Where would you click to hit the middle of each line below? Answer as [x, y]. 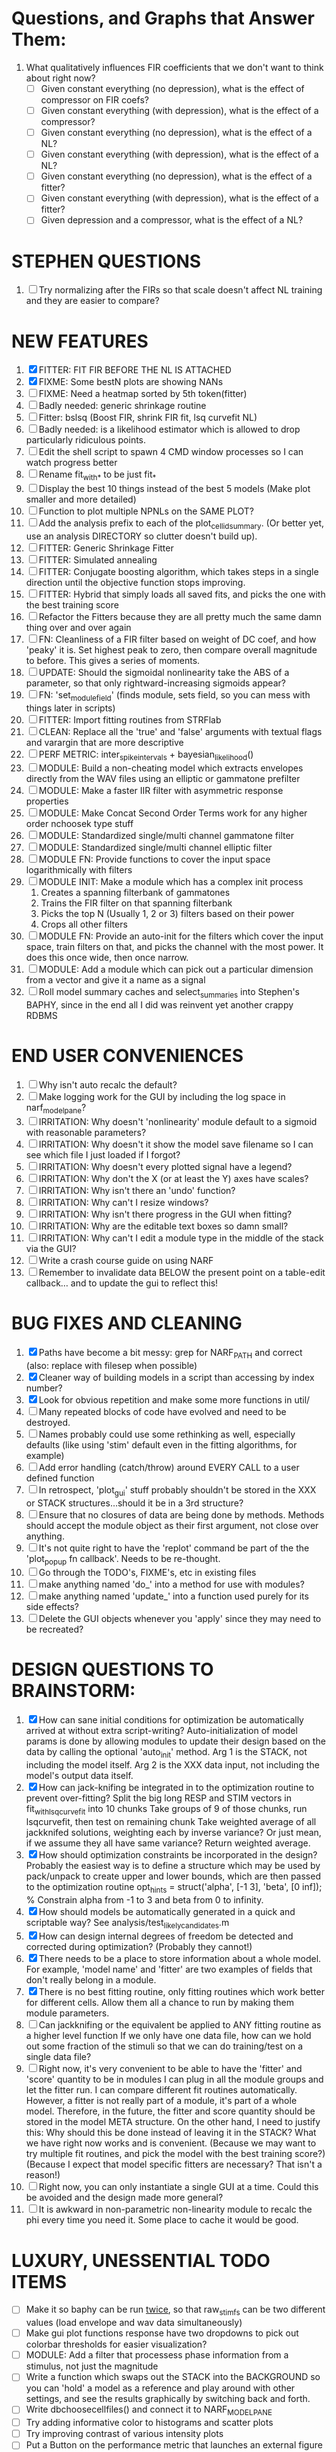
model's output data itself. [79, 1776]
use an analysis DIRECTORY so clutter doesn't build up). [141, 536]
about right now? [60, 78]
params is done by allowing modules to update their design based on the [175, 1741]
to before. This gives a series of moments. [113, 660]
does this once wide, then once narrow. [107, 958]
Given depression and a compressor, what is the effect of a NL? [172, 220]
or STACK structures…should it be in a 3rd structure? [134, 1503]
